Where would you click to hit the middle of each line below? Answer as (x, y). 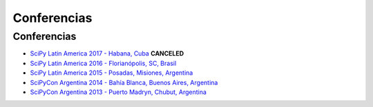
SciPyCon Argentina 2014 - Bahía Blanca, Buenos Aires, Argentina (124, 82)
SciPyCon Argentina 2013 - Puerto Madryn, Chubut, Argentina (118, 92)
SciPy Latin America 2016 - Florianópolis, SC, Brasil (103, 63)
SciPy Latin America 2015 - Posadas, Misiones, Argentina (112, 73)
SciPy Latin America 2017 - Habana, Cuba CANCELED (107, 53)
